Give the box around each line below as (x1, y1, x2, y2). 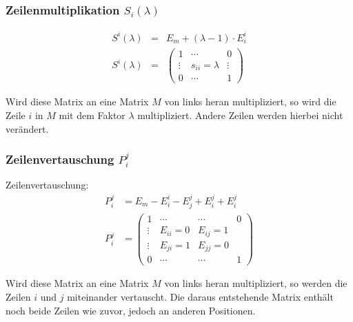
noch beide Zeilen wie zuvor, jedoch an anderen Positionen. (6, 303, 256, 317)
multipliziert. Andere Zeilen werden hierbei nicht (137, 108, 343, 122)
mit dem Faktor (59, 108, 125, 122)
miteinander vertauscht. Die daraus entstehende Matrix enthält (67, 290, 334, 304)
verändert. (6, 121, 49, 136)
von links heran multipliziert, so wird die (164, 94, 336, 109)
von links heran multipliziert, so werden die (164, 276, 347, 290)
